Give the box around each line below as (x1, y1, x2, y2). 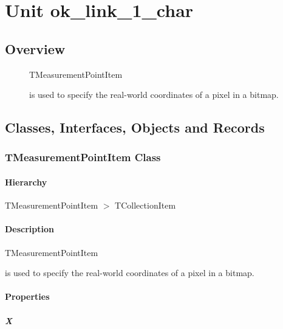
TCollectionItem (115, 199, 176, 212)
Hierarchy (5, 175, 47, 188)
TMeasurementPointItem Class (5, 150, 161, 165)
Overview (5, 39, 66, 58)
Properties (5, 290, 50, 303)
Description (5, 223, 55, 235)
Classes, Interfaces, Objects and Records (5, 118, 265, 137)
